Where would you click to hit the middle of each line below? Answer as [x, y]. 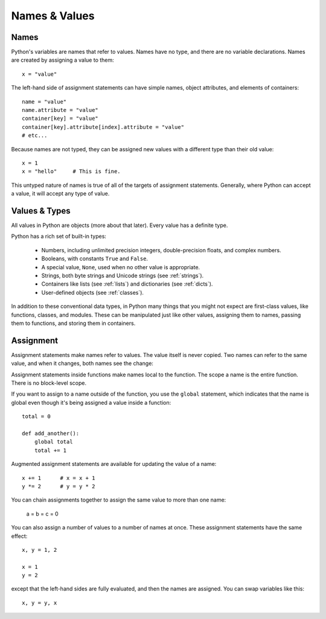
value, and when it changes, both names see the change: [82, 364]
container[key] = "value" [60, 119]
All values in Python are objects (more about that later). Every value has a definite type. [120, 225]
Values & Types [41, 211]
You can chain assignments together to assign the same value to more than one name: [119, 500]
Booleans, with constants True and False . [94, 259]
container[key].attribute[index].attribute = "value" [103, 127]
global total [53, 442]
